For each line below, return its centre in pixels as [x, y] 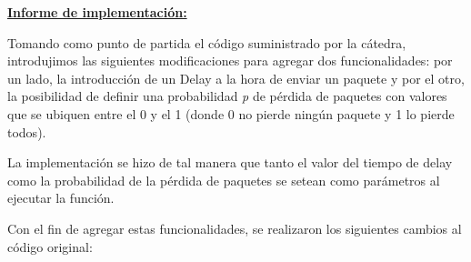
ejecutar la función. [61, 198]
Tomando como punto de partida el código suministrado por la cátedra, [207, 42]
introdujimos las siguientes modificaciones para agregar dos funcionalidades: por [230, 60]
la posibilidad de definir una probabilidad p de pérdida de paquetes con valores [227, 96]
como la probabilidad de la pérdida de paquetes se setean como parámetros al [224, 180]
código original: [50, 246]
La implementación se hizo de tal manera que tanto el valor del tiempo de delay [230, 162]
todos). [27, 131]
